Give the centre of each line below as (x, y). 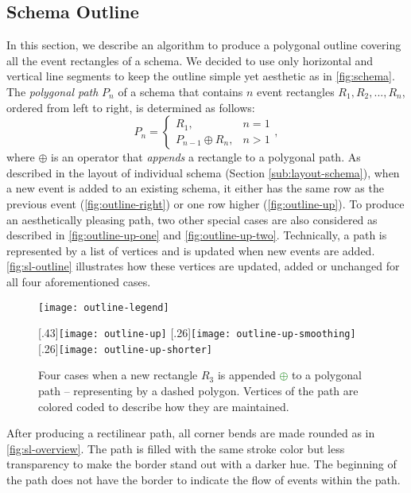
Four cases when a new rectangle (118, 375)
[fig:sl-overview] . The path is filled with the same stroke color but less (176, 448)
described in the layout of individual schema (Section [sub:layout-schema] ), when (203, 172)
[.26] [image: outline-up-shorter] (125, 348)
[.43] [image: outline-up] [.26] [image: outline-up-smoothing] (197, 333)
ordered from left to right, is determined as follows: (131, 107)
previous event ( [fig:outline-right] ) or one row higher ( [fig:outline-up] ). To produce (205, 203)
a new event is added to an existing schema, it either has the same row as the (195, 188)
